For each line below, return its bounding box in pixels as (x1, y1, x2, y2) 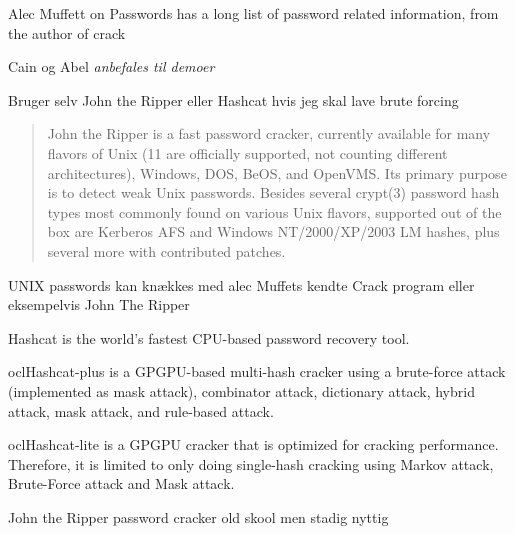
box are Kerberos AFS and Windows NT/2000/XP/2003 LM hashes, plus (47, 221, 500, 242)
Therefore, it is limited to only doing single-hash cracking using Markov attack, (8, 453, 494, 474)
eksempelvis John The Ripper (8, 294, 190, 315)
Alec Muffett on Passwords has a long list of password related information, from (8, 3, 499, 23)
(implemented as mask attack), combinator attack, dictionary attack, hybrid (8, 380, 475, 401)
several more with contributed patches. (47, 240, 286, 261)
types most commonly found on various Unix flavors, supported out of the (47, 201, 502, 222)
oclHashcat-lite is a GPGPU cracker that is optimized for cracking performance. (8, 434, 499, 455)
